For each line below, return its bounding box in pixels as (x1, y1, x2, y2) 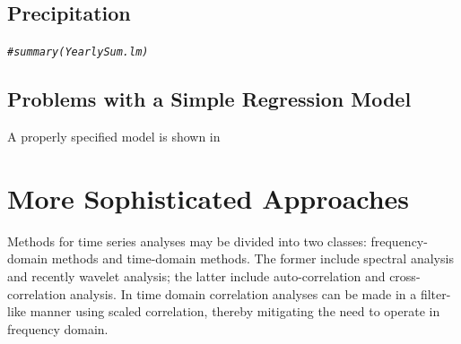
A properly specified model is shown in (7, 127, 221, 146)
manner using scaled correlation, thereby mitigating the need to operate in (30, 302, 440, 321)
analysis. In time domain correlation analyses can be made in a (70, 284, 417, 303)
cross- (389, 266, 421, 285)
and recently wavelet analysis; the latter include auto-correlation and (7, 266, 386, 285)
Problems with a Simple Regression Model (7, 85, 412, 113)
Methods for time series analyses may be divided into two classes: (7, 231, 367, 250)
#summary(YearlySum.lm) (7, 46, 149, 59)
